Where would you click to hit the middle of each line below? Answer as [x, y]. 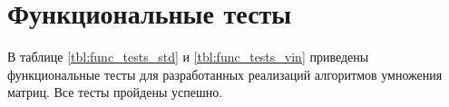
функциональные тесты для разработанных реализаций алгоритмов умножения [225, 74]
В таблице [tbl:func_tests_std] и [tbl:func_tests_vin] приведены [188, 57]
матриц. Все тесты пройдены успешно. [115, 92]
